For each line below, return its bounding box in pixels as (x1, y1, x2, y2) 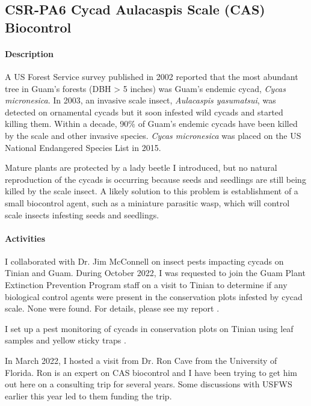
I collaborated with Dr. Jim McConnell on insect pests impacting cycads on (5, 254, 284, 267)
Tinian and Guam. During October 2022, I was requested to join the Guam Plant (5, 266, 306, 279)
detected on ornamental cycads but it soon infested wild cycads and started (5, 105, 283, 118)
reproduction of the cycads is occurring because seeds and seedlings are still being (5, 173, 306, 185)
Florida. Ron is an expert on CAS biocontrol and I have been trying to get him (5, 366, 297, 378)
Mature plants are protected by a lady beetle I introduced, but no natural (5, 161, 277, 174)
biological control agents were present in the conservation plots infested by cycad (5, 290, 303, 303)
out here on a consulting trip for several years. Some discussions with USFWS (5, 378, 292, 390)
